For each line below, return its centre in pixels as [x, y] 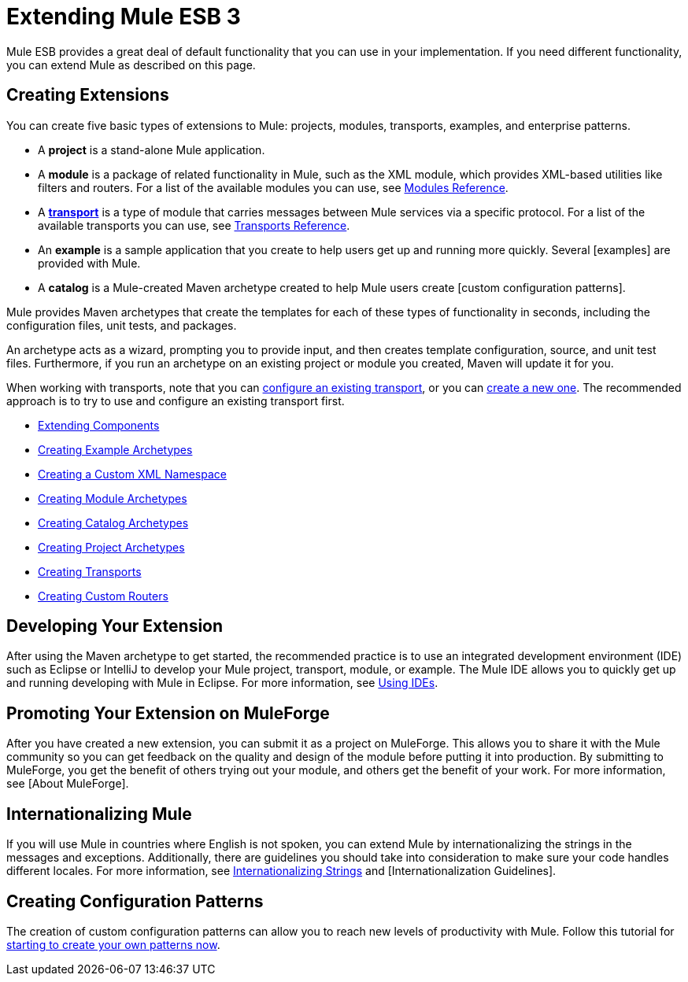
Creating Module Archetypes [113, 498]
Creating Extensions [88, 95]
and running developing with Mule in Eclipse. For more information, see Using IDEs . [222, 683]
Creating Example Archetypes [115, 449]
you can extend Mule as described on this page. [131, 65]
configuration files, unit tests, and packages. [122, 325]
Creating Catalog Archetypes [113, 522]
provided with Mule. [89, 263]
